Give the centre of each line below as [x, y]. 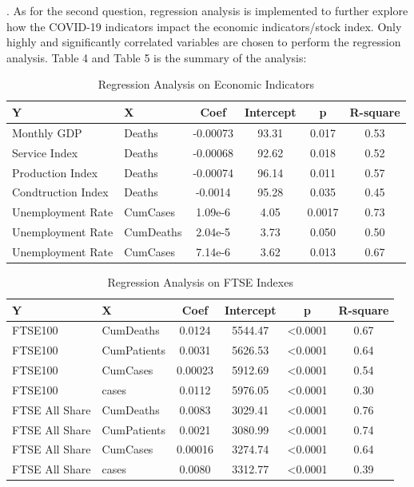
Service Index [45, 152]
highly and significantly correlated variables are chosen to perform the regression [204, 42]
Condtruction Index [60, 192]
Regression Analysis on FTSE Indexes [200, 281]
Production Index [55, 172]
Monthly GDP [47, 132]
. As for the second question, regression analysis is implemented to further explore [207, 10]
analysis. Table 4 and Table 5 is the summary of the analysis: [157, 57]
